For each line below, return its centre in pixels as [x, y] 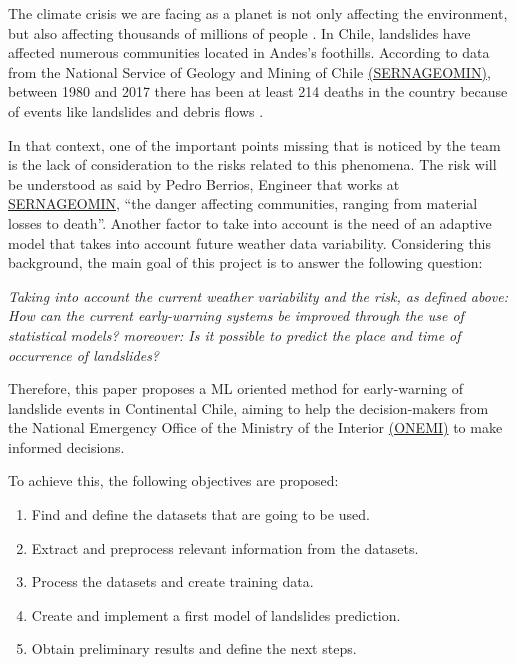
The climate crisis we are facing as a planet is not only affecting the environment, [258, 13]
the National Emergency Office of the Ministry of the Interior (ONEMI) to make [255, 427]
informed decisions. [66, 446]
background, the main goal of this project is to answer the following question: [245, 262]
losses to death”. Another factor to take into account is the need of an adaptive [250, 222]
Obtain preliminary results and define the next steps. [194, 648]
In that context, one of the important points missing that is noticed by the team [254, 144]
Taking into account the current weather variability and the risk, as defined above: [258, 295]
